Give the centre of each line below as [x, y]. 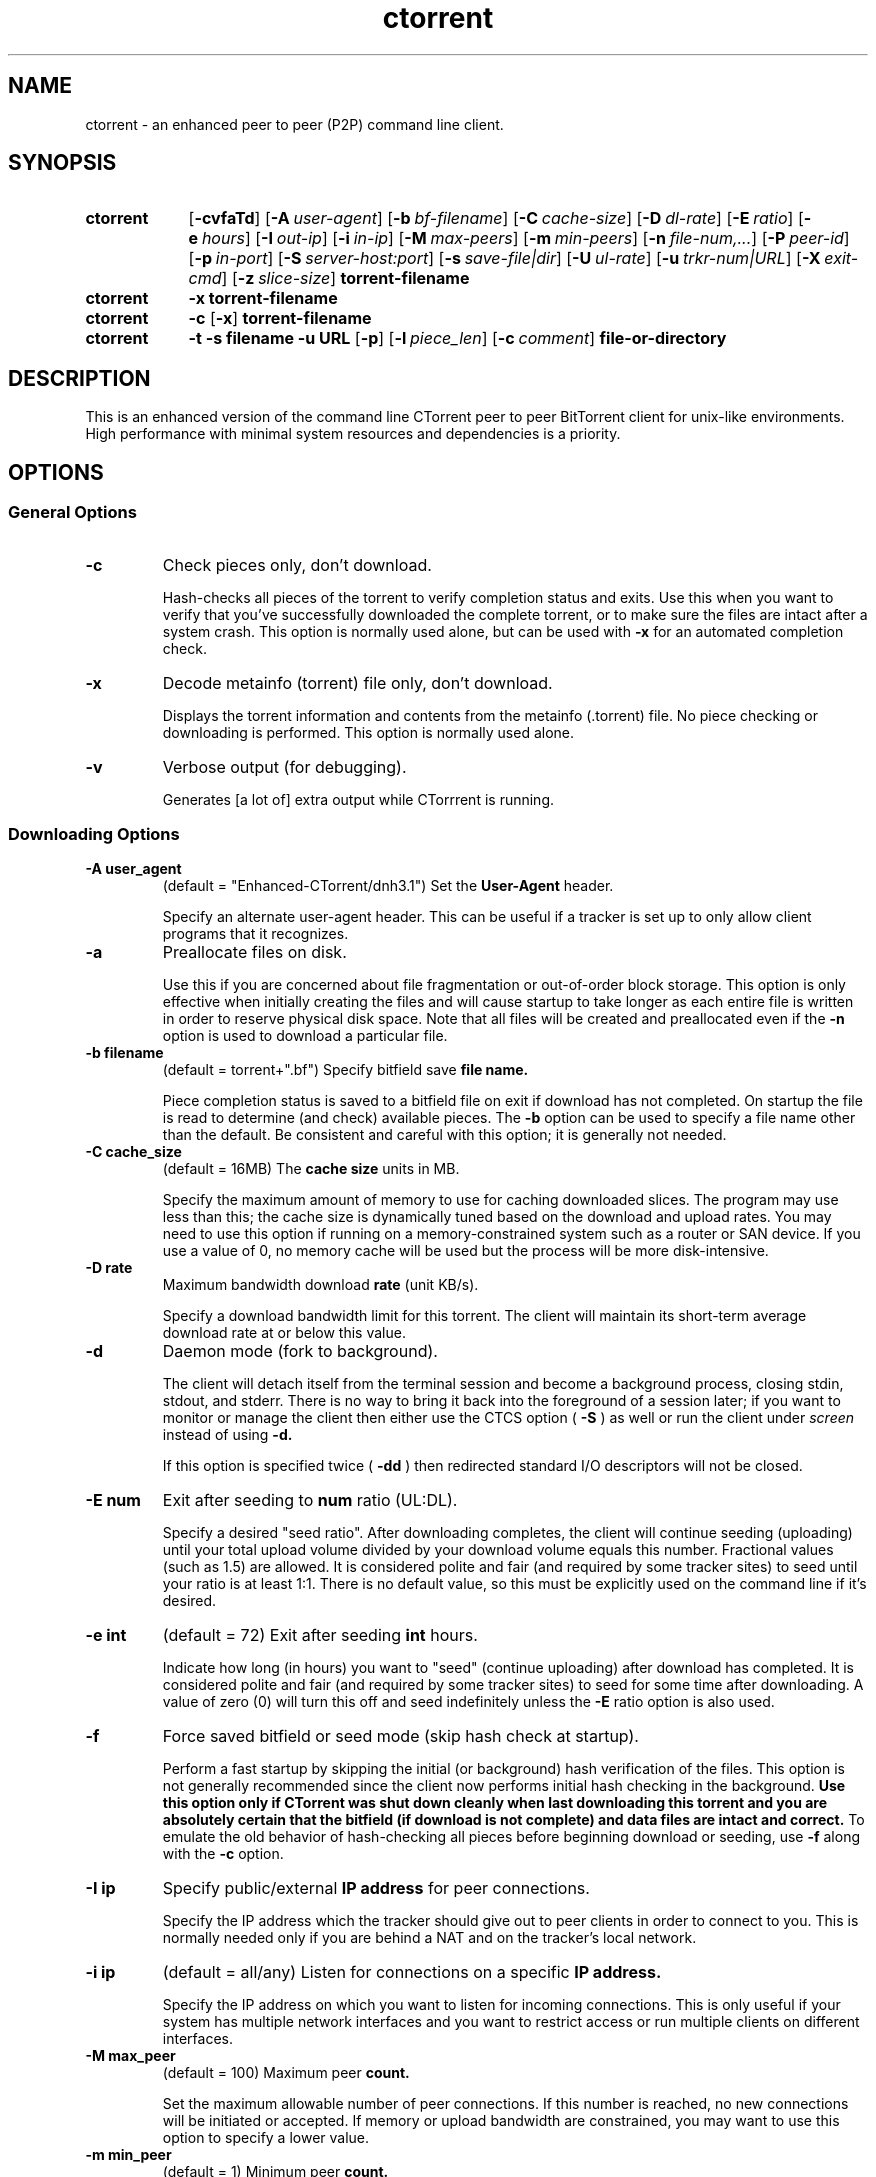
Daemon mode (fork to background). [300, 1351]
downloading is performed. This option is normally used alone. [368, 732]
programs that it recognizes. [255, 934]
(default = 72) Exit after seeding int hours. [320, 1635]
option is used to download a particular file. [305, 1036]
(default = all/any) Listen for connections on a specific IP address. [412, 1972]
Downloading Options [94, 833]
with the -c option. [223, 1854]
